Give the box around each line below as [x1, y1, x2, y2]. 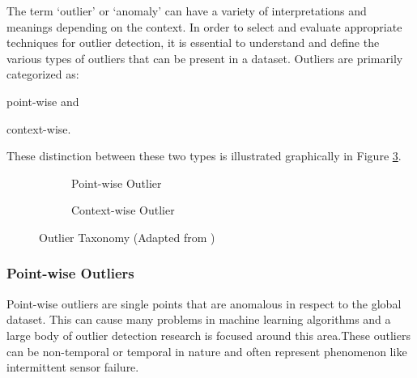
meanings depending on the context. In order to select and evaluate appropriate [6, 18, 402, 35]
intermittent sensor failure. [6, 359, 139, 376]
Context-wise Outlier [71, 202, 175, 219]
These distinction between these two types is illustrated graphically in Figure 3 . [6, 147, 402, 164]
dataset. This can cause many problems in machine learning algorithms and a [6, 311, 391, 328]
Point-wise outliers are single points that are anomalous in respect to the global [6, 295, 402, 312]
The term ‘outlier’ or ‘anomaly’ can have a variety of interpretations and [6, 2, 367, 19]
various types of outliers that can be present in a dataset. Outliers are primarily [6, 49, 403, 66]
